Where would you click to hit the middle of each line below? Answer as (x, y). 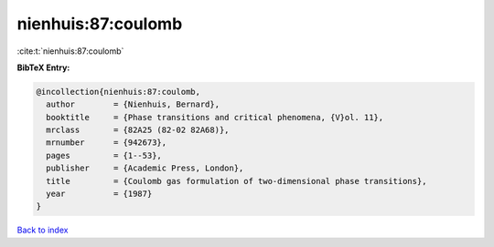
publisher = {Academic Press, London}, (145, 168)
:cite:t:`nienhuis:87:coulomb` (70, 51)
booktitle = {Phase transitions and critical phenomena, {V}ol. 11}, (215, 117)
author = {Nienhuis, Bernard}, (133, 104)
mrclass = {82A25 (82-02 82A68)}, (138, 130)
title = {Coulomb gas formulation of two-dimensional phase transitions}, (236, 181)
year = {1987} (99, 194)
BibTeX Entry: (43, 67)
